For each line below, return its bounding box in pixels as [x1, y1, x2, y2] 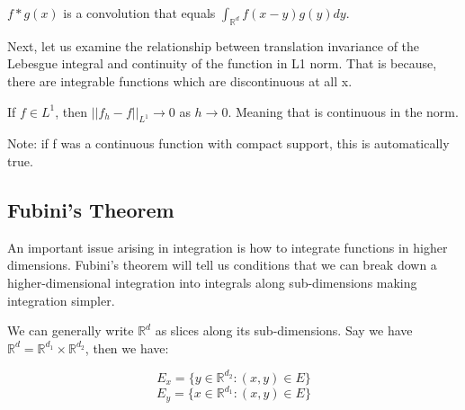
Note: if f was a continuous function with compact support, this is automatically [7, 134, 450, 153]
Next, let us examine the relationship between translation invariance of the [7, 36, 420, 55]
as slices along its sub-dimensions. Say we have [155, 321, 413, 340]
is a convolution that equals [63, 4, 216, 22]
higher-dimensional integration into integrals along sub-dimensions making [7, 272, 417, 291]
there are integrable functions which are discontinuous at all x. [7, 71, 353, 90]
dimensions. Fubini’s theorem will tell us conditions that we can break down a [7, 255, 437, 274]
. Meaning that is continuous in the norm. [228, 102, 459, 120]
